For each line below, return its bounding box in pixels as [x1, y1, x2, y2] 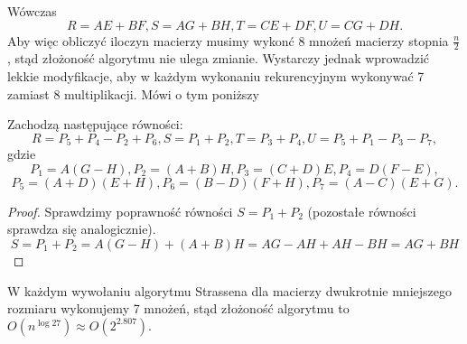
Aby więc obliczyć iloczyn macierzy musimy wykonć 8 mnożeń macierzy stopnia [7, 31, 449, 50]
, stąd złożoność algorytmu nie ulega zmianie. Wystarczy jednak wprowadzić [7, 49, 430, 68]
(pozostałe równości [307, 201, 416, 220]
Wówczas [7, 2, 57, 20]
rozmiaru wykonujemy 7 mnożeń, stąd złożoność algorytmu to [7, 299, 350, 318]
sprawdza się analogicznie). [7, 219, 156, 238]
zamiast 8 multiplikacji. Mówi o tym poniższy [7, 84, 259, 103]
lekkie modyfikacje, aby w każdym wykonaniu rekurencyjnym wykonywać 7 [7, 67, 425, 86]
